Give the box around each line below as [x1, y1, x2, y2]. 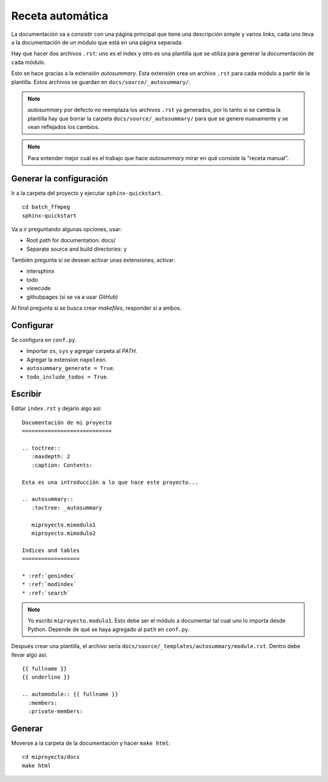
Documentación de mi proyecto [22, 419, 112, 426]
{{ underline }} [22, 674, 70, 681]
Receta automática [11, 9, 109, 23]
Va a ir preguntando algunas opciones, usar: [11, 225, 122, 232]
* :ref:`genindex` [22, 572, 77, 579]
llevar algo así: [11, 651, 48, 658]
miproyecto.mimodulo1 [31, 521, 96, 528]
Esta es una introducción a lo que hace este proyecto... [22, 478, 199, 486]
